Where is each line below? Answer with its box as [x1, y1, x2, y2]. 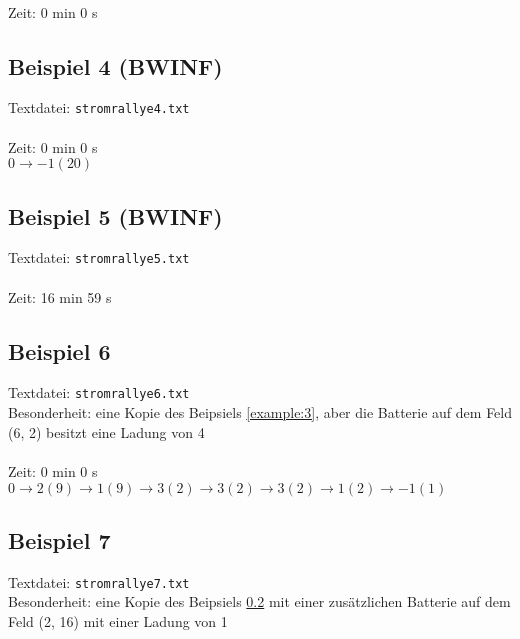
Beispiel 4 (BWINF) [8, 50, 223, 81]
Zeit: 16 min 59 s [8, 286, 112, 307]
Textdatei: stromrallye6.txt [8, 382, 190, 403]
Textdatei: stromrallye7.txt [8, 571, 190, 592]
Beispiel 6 [8, 335, 111, 366]
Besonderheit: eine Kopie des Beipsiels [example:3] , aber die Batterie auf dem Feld [8, 402, 513, 423]
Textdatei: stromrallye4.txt [8, 97, 190, 118]
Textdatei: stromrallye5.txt [8, 247, 190, 268]
